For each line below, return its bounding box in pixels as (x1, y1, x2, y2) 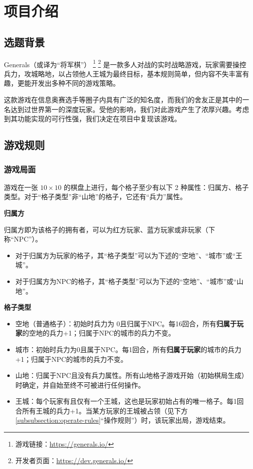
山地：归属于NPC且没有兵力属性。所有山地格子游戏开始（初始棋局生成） (15, 370, 248, 380)
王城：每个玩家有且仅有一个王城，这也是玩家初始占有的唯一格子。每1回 (15, 396, 244, 406)
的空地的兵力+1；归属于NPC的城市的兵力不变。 (22, 328, 175, 338)
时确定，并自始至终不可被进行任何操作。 (15, 379, 145, 390)
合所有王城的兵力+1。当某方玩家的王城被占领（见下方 (15, 405, 188, 415)
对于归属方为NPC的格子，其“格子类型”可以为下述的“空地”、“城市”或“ (15, 276, 237, 286)
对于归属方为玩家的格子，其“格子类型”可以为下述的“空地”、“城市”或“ (15, 250, 236, 260)
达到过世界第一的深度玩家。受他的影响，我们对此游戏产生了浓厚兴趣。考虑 (10, 104, 249, 114)
